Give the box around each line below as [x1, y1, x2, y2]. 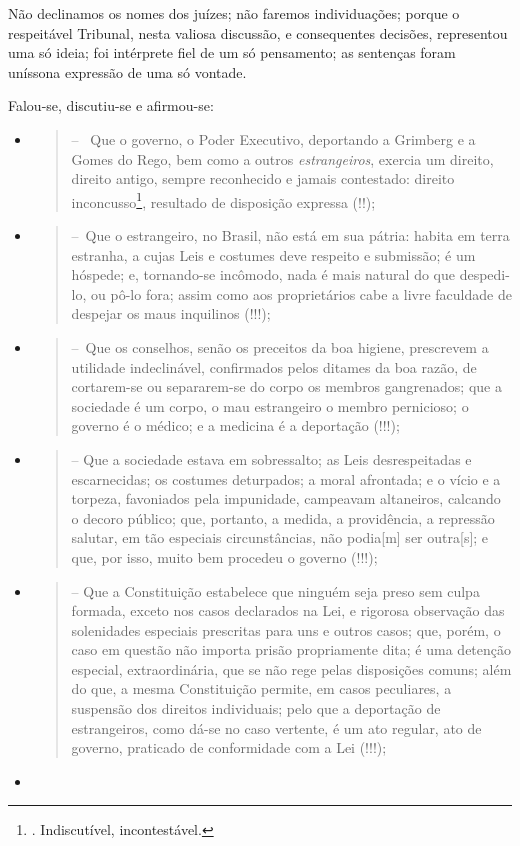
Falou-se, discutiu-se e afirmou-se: [8, 95, 214, 116]
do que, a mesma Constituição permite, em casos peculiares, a [71, 678, 452, 699]
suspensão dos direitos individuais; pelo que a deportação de [71, 698, 441, 719]
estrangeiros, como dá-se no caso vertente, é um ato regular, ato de [71, 717, 482, 738]
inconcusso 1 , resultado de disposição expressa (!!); [71, 188, 376, 212]
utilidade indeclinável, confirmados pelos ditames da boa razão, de [71, 356, 477, 377]
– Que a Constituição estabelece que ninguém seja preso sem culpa [71, 580, 480, 601]
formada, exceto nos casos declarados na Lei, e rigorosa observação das [71, 600, 505, 621]
